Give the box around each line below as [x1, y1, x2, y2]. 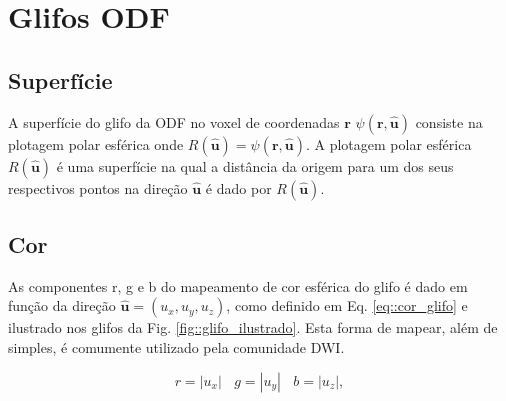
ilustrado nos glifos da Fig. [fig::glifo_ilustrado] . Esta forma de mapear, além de [8, 317, 498, 338]
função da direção [8, 295, 116, 316]
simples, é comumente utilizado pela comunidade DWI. [8, 336, 345, 357]
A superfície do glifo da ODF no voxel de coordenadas [8, 111, 340, 132]
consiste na [415, 111, 483, 132]
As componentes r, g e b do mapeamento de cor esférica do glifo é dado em [8, 275, 468, 296]
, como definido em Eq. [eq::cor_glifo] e [226, 295, 468, 316]
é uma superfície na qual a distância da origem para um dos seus [56, 155, 454, 176]
